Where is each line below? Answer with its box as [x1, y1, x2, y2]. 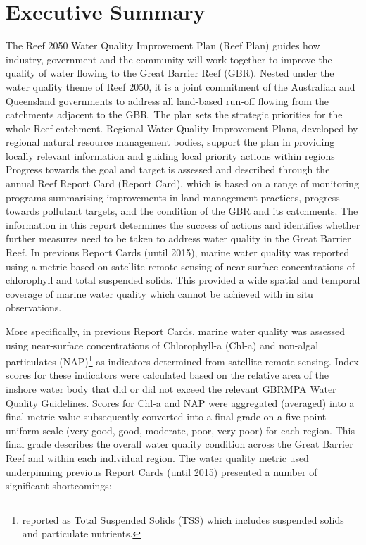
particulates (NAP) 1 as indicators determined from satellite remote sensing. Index [6, 352, 359, 368]
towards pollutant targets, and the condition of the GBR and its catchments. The [6, 203, 358, 218]
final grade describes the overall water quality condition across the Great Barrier [6, 437, 353, 451]
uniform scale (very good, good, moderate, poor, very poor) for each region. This [6, 422, 355, 437]
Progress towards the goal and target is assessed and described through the [6, 162, 330, 177]
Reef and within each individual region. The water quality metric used [6, 451, 309, 465]
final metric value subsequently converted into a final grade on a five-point [6, 409, 327, 424]
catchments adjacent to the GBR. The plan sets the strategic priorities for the [6, 107, 343, 122]
